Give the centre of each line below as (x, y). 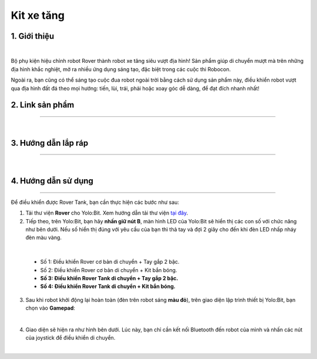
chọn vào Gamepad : (50, 308)
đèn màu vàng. (43, 237)
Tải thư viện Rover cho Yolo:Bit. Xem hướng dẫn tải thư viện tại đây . (107, 213)
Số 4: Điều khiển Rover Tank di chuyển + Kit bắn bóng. (108, 286)
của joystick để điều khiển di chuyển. (70, 338)
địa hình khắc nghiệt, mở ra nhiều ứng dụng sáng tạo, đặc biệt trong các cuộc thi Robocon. (121, 69)
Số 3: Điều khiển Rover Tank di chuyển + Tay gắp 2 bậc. (109, 278)
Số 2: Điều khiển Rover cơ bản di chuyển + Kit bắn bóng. (109, 270)
